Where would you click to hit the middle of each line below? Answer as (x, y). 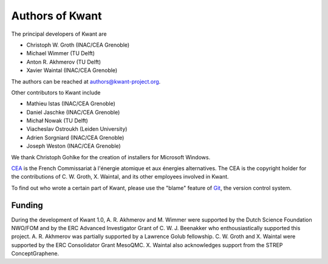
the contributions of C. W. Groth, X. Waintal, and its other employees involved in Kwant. (120, 177)
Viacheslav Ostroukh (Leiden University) (77, 129)
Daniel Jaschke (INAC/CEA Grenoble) (73, 112)
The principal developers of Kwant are (59, 34)
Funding (27, 205)
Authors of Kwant (56, 16)
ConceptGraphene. (35, 254)
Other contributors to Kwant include (56, 92)
